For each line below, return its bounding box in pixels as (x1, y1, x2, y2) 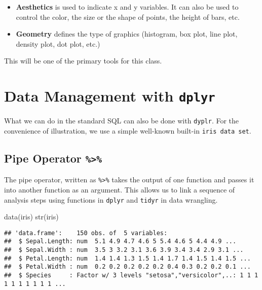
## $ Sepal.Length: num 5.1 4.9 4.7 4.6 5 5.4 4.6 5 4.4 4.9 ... (4, 238, 237, 245)
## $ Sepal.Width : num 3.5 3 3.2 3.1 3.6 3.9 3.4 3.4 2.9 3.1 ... (4, 246, 244, 254)
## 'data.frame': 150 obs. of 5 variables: (4, 229, 168, 237)
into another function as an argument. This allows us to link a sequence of (4, 184, 235, 195)
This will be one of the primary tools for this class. (4, 55, 162, 66)
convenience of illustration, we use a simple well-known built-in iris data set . (4, 125, 251, 136)
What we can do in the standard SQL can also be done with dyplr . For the (4, 115, 239, 126)
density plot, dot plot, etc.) (16, 38, 100, 49)
